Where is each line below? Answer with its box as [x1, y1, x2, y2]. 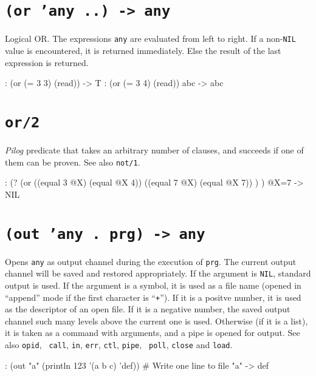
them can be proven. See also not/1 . [5, 155, 140, 168]
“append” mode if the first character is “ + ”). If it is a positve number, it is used [5, 290, 301, 303]
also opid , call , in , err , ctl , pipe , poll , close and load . [5, 338, 233, 351]
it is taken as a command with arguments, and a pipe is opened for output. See [5, 326, 300, 339]
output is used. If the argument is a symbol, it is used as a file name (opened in [5, 278, 301, 291]
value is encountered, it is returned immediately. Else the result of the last [5, 44, 281, 56]
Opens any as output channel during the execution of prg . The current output [5, 255, 297, 267]
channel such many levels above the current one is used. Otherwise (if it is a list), [5, 314, 308, 327]
